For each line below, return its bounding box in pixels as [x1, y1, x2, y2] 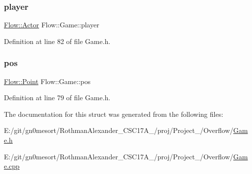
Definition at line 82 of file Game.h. [4, 36, 111, 46]
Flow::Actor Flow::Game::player [4, 20, 99, 30]
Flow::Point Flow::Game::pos [4, 76, 91, 86]
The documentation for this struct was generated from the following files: [4, 109, 224, 119]
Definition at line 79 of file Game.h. [4, 92, 111, 103]
